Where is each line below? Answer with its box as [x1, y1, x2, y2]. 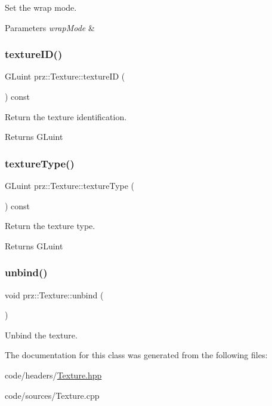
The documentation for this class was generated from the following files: [5, 349, 268, 361]
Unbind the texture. [5, 328, 78, 341]
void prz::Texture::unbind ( [5, 288, 104, 301]
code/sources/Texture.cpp [5, 389, 100, 401]
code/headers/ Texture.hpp [5, 368, 102, 381]
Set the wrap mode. [5, 1, 77, 13]
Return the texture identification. [5, 110, 127, 123]
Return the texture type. [5, 219, 95, 232]
